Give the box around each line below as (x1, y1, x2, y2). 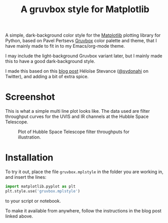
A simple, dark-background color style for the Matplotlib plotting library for (5, 32, 161, 39)
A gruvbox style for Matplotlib (20, 4, 150, 15)
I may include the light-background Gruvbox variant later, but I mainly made (5, 53, 163, 59)
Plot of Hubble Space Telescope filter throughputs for (18, 129, 130, 135)
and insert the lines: (5, 174, 47, 180)
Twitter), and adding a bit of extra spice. (5, 74, 89, 80)
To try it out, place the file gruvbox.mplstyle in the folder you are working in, (5, 169, 163, 175)
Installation (5, 152, 54, 164)
